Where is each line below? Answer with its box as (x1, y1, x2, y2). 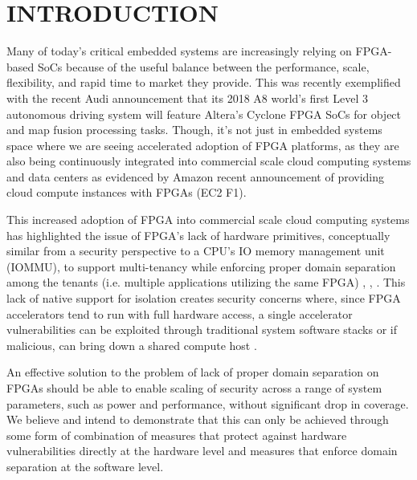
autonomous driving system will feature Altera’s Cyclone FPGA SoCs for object (6, 105, 402, 122)
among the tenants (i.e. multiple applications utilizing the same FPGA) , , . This (6, 274, 406, 291)
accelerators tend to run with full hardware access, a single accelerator (6, 305, 353, 322)
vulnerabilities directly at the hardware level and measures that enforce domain (6, 442, 398, 459)
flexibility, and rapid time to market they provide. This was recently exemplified (6, 74, 401, 91)
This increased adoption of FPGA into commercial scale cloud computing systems (6, 211, 410, 228)
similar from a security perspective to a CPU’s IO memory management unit (6, 242, 385, 259)
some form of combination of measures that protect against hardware (6, 426, 347, 443)
